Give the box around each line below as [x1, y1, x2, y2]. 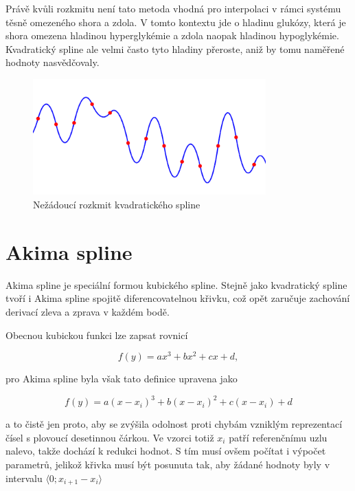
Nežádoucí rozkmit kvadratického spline [33, 197, 201, 212]
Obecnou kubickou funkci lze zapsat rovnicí [5, 327, 188, 342]
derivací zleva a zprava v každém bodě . [5, 304, 170, 318]
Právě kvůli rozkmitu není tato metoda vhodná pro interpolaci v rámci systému [5, 1, 341, 15]
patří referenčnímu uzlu [229, 430, 328, 444]
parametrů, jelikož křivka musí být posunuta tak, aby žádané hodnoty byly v [5, 457, 330, 472]
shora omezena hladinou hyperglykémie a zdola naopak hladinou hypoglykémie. [5, 28, 339, 43]
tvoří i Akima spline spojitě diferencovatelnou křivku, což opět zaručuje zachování [5, 291, 350, 305]
